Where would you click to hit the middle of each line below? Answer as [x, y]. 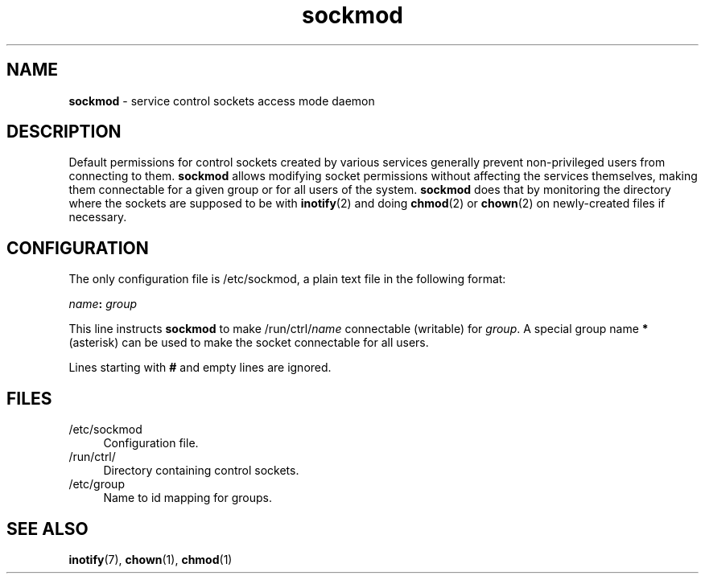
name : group [103, 304]
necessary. [98, 217]
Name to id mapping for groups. [188, 498]
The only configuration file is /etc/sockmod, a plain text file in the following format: [287, 279]
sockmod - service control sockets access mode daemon [222, 101]
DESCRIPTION [64, 132]
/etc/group [97, 484]
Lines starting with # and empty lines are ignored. [200, 368]
